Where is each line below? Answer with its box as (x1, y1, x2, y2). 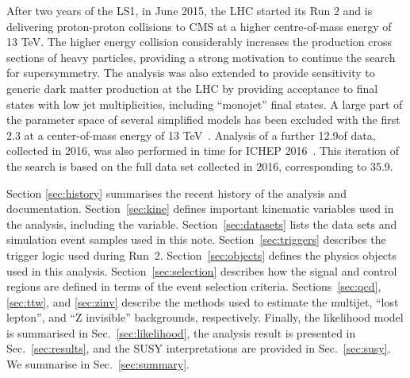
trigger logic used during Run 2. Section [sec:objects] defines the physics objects (6, 246, 397, 263)
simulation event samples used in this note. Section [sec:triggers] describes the (6, 231, 386, 248)
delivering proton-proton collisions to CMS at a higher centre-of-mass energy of (6, 17, 392, 34)
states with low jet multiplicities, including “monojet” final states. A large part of (6, 95, 403, 112)
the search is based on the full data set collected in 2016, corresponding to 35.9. (6, 157, 393, 174)
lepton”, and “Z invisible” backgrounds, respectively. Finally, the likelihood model (6, 309, 404, 326)
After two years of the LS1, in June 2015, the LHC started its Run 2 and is (6, 2, 373, 18)
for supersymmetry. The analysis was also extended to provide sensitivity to (6, 64, 375, 81)
